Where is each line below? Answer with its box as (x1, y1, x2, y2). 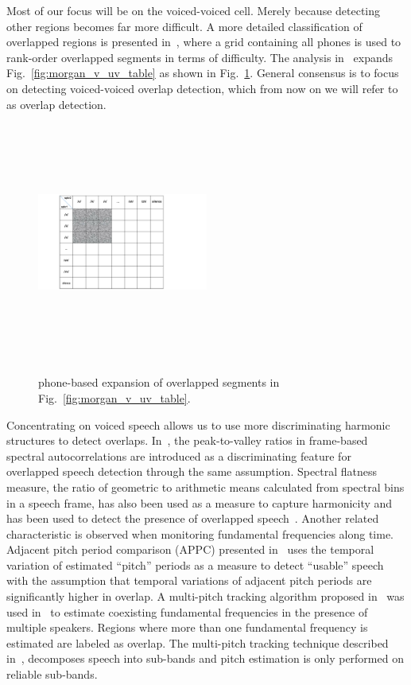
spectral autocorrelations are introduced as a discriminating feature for (6, 447, 351, 464)
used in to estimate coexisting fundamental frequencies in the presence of (6, 603, 368, 620)
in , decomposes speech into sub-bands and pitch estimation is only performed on (6, 650, 404, 667)
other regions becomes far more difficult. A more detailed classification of (6, 18, 363, 34)
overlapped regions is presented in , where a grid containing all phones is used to (6, 33, 401, 50)
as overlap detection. (6, 95, 107, 112)
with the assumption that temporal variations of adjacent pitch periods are (6, 572, 372, 589)
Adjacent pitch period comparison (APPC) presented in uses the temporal (6, 541, 374, 558)
